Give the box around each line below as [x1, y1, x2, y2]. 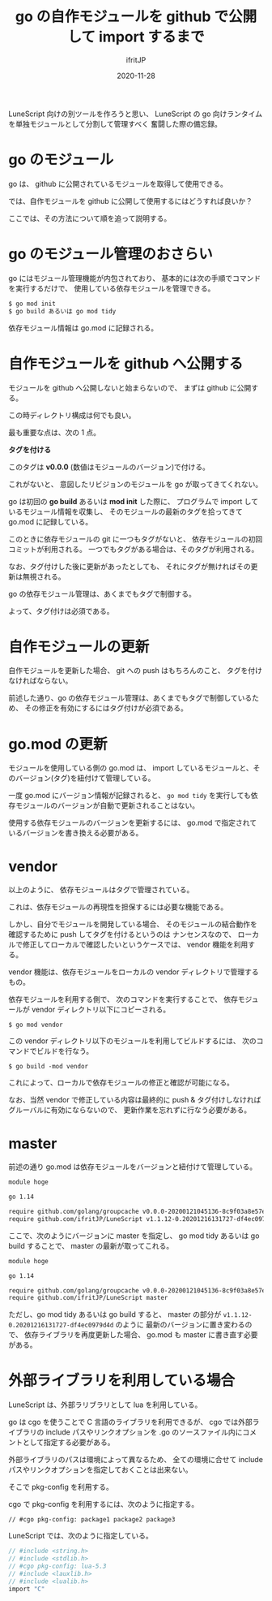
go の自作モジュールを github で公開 [15, 7, 257, 26]
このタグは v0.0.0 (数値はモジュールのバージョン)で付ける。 [8, 462, 210, 472]
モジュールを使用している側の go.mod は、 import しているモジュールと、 [8, 763, 253, 773]
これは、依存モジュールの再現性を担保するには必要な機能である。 [8, 902, 228, 912]
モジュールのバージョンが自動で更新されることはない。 [15, 800, 200, 810]
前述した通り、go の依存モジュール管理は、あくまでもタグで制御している [8, 693, 253, 703]
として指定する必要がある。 [22, 1438, 115, 1448]
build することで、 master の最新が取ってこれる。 [8, 1241, 174, 1250]
